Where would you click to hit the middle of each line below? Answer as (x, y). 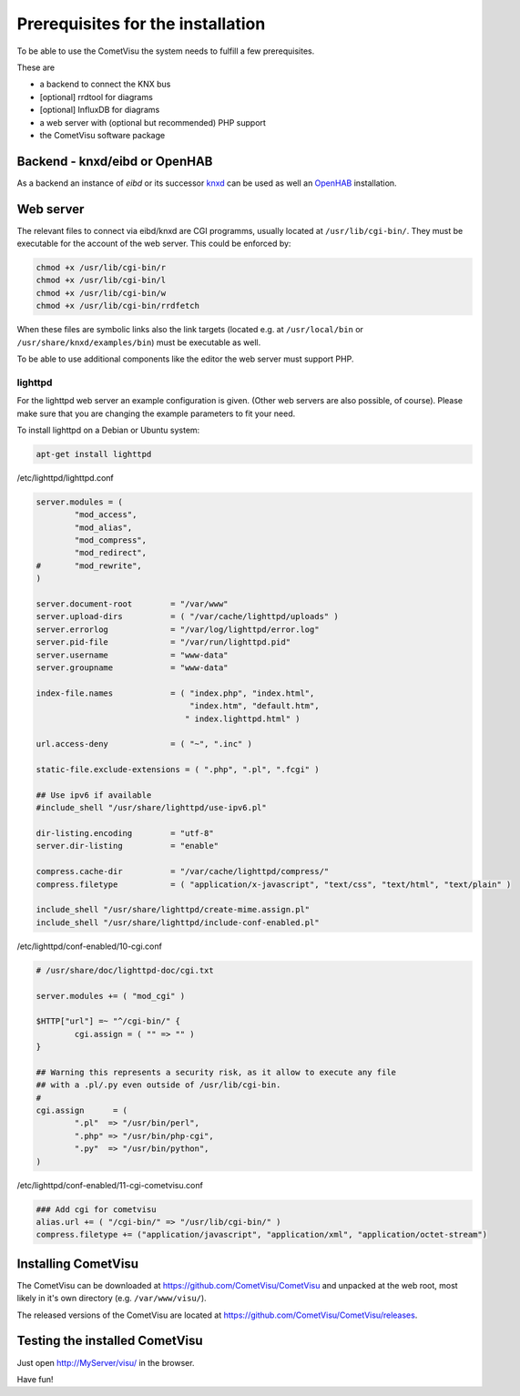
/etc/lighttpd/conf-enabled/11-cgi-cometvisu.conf (110, 1185)
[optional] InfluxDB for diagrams (100, 110)
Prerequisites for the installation (141, 24)
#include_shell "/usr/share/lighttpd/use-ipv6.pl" (152, 808)
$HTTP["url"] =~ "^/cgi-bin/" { (108, 1021)
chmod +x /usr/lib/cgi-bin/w (101, 293)
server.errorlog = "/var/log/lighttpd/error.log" (178, 629)
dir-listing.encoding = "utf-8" (125, 834)
